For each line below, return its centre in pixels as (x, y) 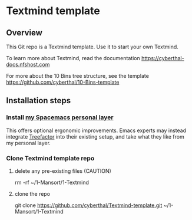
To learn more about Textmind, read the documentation (73, 58)
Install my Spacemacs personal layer (60, 117)
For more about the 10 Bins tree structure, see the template (77, 76)
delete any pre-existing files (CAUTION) (63, 171)
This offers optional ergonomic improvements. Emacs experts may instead (96, 130)
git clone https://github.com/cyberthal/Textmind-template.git (88, 205)
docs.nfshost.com (28, 64)
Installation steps (39, 101)
